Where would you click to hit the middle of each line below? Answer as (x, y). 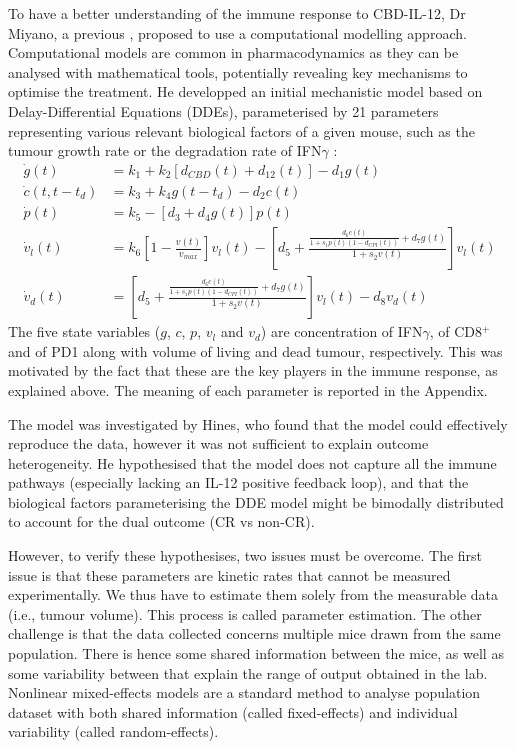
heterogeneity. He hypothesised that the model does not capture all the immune (252, 462)
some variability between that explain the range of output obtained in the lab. (248, 672)
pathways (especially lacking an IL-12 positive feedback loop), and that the (238, 482)
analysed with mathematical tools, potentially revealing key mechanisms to (238, 71)
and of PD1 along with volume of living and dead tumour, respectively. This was (255, 350)
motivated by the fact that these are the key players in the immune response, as (253, 370)
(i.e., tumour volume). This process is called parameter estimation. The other (245, 613)
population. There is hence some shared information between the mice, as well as (256, 653)
